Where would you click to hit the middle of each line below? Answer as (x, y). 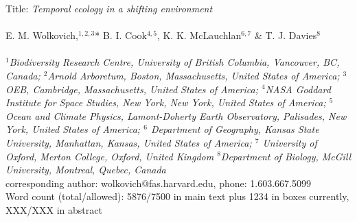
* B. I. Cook (121, 35)
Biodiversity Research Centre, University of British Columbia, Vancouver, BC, (174, 62)
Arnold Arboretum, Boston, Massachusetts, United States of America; (194, 75)
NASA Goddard (298, 89)
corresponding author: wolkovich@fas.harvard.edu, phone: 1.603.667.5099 (158, 183)
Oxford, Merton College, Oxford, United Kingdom (110, 156)
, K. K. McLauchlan (199, 35)
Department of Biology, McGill (286, 156)
